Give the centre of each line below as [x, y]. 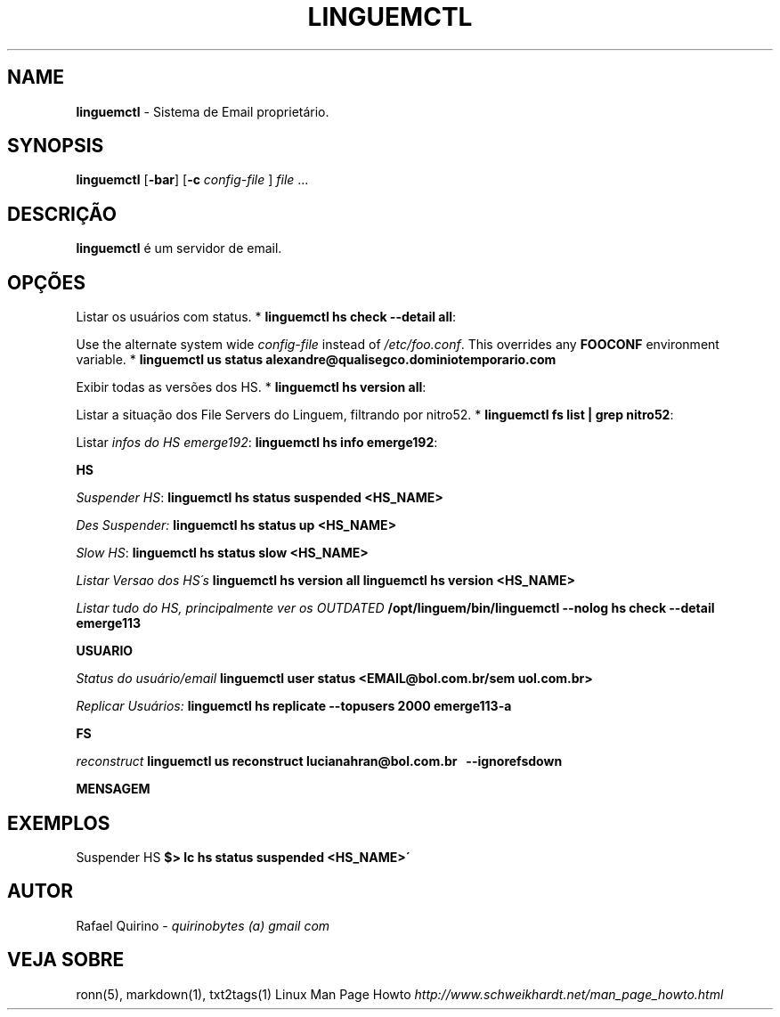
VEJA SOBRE [66, 960]
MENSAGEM [113, 789]
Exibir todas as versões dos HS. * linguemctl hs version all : [251, 387]
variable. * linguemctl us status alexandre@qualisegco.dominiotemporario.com [316, 360]
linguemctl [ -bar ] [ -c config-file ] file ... [192, 180]
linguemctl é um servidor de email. [179, 248]
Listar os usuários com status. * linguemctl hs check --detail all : [266, 317]
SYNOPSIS [56, 146]
